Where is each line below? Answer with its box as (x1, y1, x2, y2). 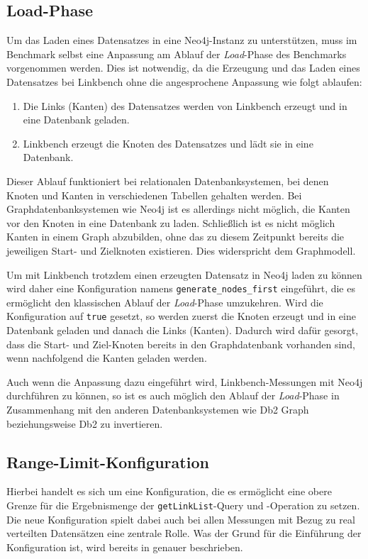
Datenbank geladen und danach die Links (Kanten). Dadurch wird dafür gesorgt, (6, 323, 359, 338)
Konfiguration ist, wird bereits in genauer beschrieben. (6, 539, 243, 554)
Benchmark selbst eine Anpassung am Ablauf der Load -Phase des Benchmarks (6, 46, 347, 61)
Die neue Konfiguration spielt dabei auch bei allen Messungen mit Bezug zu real (6, 511, 355, 526)
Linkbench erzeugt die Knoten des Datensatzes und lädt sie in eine (23, 135, 313, 150)
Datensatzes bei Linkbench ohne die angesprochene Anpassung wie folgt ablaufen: (6, 74, 362, 89)
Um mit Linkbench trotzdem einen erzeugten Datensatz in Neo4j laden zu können (6, 267, 362, 282)
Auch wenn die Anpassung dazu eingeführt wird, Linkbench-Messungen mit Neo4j (6, 374, 363, 389)
